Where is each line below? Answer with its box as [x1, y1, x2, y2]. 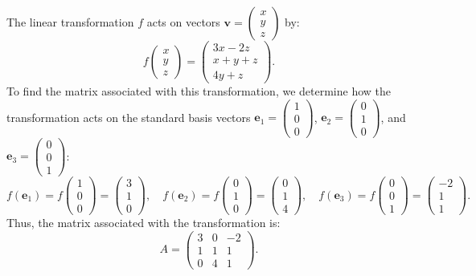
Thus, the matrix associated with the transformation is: [6, 214, 281, 231]
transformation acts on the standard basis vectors [6, 108, 251, 125]
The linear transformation [6, 14, 134, 30]
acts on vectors [146, 14, 220, 30]
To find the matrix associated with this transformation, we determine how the [6, 83, 392, 99]
